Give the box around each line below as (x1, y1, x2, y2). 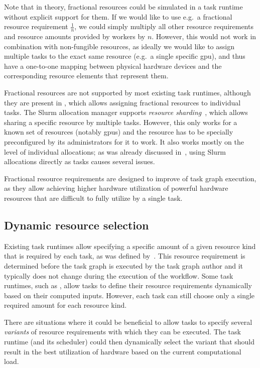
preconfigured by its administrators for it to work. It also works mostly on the (4, 136, 244, 147)
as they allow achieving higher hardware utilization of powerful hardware (4, 183, 228, 193)
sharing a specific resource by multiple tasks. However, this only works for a (4, 116, 237, 127)
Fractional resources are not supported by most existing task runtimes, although (4, 87, 251, 97)
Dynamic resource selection (4, 217, 149, 232)
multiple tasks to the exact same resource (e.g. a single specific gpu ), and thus (4, 51, 245, 61)
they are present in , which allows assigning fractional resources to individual (4, 97, 241, 107)
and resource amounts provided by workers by (4, 31, 146, 42)
